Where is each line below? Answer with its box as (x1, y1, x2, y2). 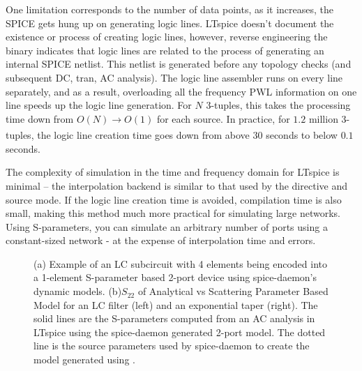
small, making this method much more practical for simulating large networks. (6, 206, 340, 220)
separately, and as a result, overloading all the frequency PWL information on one (6, 84, 357, 98)
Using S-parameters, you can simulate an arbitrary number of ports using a (6, 219, 328, 234)
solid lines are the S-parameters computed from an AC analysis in (33, 311, 315, 326)
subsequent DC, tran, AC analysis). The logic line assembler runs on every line (6, 70, 343, 84)
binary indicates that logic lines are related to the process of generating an (6, 43, 324, 57)
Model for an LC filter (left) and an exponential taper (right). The (33, 297, 318, 312)
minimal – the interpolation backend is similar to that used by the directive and (6, 178, 347, 192)
